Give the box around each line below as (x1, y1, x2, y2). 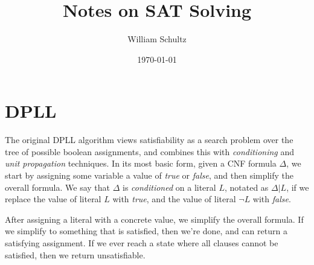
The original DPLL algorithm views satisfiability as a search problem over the (5, 133, 293, 146)
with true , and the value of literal (112, 193, 236, 205)
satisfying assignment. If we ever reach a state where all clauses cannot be (5, 237, 278, 249)
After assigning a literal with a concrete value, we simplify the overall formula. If (5, 212, 304, 225)
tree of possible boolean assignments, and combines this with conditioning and (5, 145, 295, 158)
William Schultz (127, 33, 187, 45)
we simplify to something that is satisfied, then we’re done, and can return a (5, 225, 287, 237)
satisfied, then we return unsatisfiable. (5, 248, 146, 261)
